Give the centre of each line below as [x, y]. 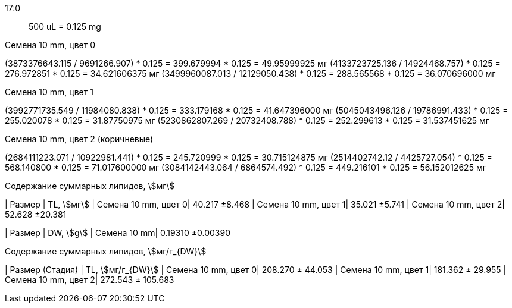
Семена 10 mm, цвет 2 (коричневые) [79, 139]
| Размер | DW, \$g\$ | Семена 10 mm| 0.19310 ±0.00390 [118, 233]
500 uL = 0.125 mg [65, 26]
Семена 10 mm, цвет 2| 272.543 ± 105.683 [90, 280]
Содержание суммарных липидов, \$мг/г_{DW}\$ [106, 251]
